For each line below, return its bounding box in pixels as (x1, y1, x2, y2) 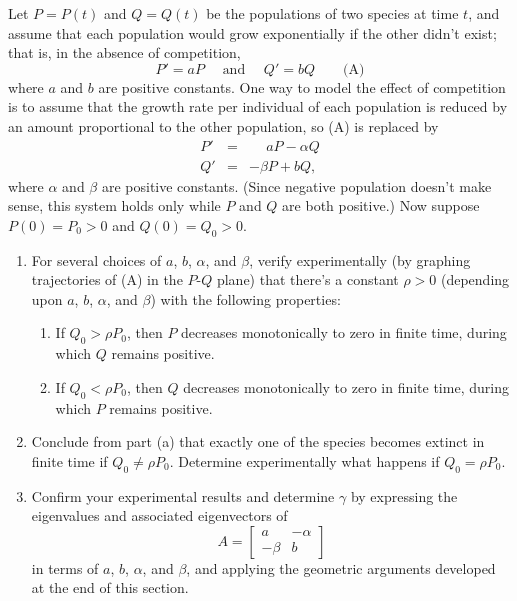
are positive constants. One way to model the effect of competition (98, 76, 506, 97)
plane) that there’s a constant (216, 269, 399, 290)
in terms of (31, 557, 99, 578)
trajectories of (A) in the (31, 269, 183, 290)
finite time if (31, 450, 108, 471)
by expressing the (350, 485, 458, 506)
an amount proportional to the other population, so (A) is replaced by (8, 115, 439, 136)
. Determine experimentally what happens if (169, 450, 440, 471)
